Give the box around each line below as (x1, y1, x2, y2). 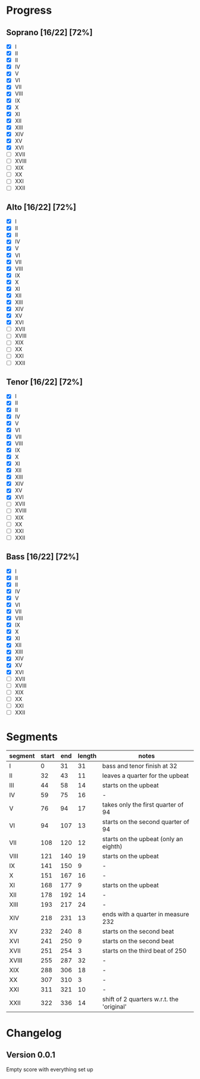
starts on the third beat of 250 (102, 946, 187, 954)
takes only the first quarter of (102, 800, 184, 808)
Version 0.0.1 (6, 1050, 55, 1060)
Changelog (6, 1027, 62, 1040)
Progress (6, 4, 52, 17)
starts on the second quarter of (102, 817, 189, 826)
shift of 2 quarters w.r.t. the (102, 995, 179, 1003)
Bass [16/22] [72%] (6, 552, 79, 562)
